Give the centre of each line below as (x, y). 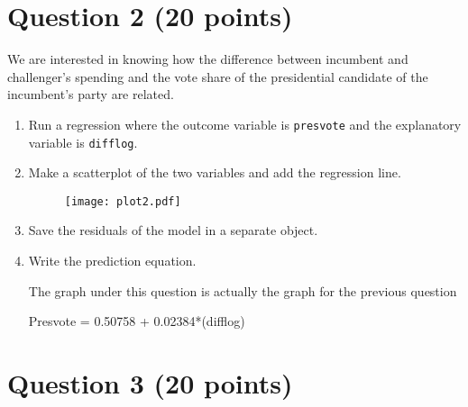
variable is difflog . (83, 142)
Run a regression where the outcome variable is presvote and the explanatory (245, 124)
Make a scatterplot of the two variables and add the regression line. (215, 172)
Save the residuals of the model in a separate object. (173, 230)
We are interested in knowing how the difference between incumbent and (208, 59)
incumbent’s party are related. (91, 94)
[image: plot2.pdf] (123, 201)
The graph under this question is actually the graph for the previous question (243, 290)
